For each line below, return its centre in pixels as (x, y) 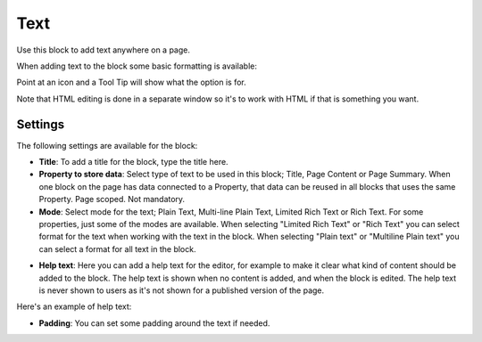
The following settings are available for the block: (107, 145)
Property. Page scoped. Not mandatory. (112, 199)
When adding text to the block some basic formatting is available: (137, 66)
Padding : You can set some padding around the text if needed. (154, 323)
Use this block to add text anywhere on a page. (104, 50)
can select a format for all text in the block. (117, 248)
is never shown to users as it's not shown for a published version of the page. (182, 290)
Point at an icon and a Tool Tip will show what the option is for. (132, 82)
